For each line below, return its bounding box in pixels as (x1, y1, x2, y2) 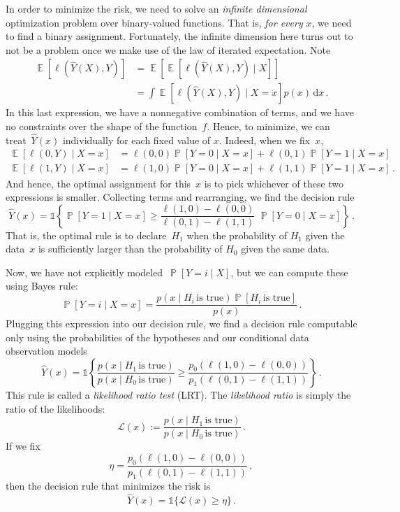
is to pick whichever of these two (204, 176, 344, 190)
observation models (6, 343, 87, 358)
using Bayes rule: (6, 278, 78, 293)
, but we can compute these (230, 264, 348, 279)
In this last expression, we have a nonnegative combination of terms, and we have (6, 105, 354, 120)
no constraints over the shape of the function (6, 119, 198, 134)
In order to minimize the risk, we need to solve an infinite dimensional (6, 1, 307, 15)
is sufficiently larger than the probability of (38, 241, 223, 256)
